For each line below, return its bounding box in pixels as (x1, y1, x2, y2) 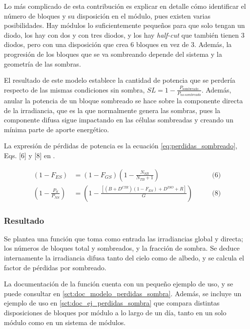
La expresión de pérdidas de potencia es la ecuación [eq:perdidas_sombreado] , (4, 141, 237, 151)
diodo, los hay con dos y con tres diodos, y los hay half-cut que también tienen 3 (4, 29, 245, 40)
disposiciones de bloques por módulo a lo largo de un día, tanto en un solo (4, 307, 227, 317)
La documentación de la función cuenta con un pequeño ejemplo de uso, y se (4, 279, 233, 289)
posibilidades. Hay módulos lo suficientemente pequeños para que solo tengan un (4, 20, 245, 30)
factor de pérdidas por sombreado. (4, 262, 106, 272)
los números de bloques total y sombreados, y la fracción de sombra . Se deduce (4, 243, 240, 253)
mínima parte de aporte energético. (4, 124, 109, 134)
